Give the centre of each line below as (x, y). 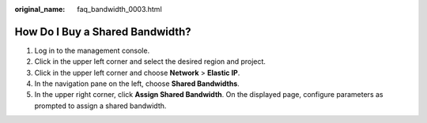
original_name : (40, 9)
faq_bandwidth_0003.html (119, 9)
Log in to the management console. (92, 50)
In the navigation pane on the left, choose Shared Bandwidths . (137, 84)
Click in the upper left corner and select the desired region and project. (150, 61)
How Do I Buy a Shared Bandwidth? (103, 32)
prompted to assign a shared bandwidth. (100, 106)
